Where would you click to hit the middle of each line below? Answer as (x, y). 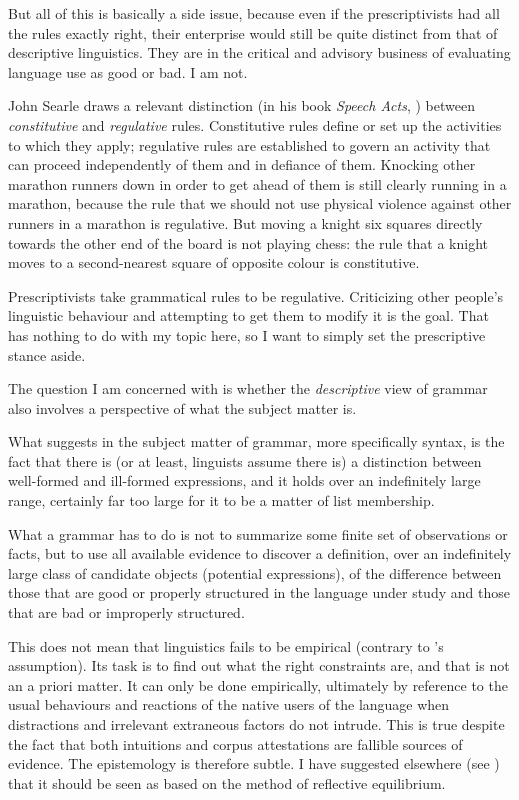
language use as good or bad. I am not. (128, 71)
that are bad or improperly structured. (126, 612)
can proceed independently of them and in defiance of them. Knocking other (242, 164)
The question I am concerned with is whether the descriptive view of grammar (248, 388)
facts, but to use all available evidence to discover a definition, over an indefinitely (260, 553)
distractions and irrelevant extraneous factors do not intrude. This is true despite (256, 724)
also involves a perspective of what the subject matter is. (182, 407)
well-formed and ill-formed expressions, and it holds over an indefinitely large (244, 480)
